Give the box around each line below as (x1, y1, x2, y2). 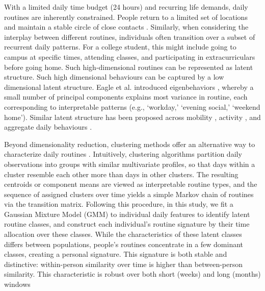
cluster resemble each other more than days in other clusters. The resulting (4, 168, 238, 179)
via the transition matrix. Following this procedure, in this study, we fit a (4, 199, 233, 209)
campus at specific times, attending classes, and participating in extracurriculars (4, 51, 255, 62)
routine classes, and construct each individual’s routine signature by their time (4, 219, 250, 229)
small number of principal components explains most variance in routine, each (4, 91, 248, 102)
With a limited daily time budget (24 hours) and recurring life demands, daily (4, 2, 248, 12)
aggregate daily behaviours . (4, 122, 92, 132)
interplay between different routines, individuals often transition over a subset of (4, 31, 255, 42)
